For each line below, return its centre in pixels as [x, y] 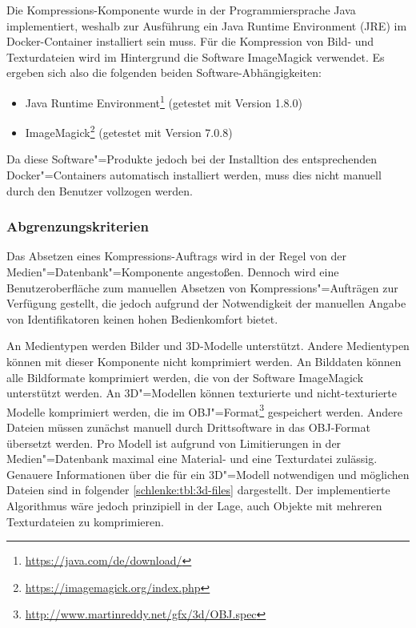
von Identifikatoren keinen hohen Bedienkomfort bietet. [142, 318]
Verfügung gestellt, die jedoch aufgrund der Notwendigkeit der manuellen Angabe [206, 303]
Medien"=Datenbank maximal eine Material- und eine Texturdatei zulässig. [192, 459]
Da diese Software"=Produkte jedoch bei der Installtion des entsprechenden [192, 159]
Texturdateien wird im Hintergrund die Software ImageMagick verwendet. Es [196, 56]
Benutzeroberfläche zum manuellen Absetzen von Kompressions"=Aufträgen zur [202, 287]
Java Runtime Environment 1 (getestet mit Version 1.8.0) [164, 101]
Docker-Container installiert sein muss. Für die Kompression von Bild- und [190, 41]
